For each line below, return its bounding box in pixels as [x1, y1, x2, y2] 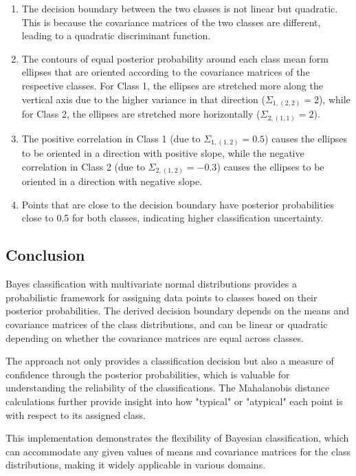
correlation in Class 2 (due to [21, 159, 145, 173]
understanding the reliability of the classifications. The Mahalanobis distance [5, 380, 330, 395]
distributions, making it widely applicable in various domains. [5, 457, 266, 472]
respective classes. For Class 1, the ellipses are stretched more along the [21, 78, 323, 92]
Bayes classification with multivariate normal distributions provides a [5, 277, 297, 291]
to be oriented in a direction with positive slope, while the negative [21, 146, 304, 160]
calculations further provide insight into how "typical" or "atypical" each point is [5, 393, 343, 408]
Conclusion [5, 244, 85, 266]
